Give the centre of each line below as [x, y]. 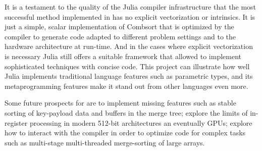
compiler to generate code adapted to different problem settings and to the [120, 36]
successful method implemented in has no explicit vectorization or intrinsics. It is [130, 16]
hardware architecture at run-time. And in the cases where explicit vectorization [129, 46]
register [16, 122]
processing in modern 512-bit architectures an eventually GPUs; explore [141, 122]
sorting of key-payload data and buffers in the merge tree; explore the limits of [126, 112]
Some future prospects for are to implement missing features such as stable [120, 103]
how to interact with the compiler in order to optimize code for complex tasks [125, 133]
